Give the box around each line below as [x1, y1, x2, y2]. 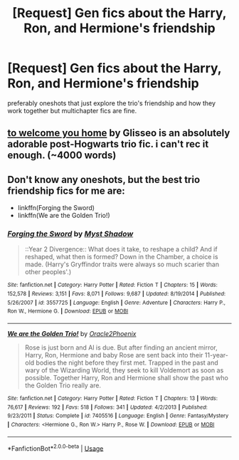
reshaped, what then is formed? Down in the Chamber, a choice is [24, 253, 218, 261]
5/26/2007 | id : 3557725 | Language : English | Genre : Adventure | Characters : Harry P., [7, 299, 226, 306]
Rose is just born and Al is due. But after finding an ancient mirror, [24, 343, 218, 352]
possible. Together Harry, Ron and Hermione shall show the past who [24, 374, 229, 382]
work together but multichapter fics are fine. [7, 106, 137, 115]
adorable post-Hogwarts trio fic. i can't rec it [7, 138, 209, 150]
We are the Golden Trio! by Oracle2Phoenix [7, 330, 137, 338]
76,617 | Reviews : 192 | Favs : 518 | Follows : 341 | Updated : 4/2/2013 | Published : [7, 404, 208, 411]
